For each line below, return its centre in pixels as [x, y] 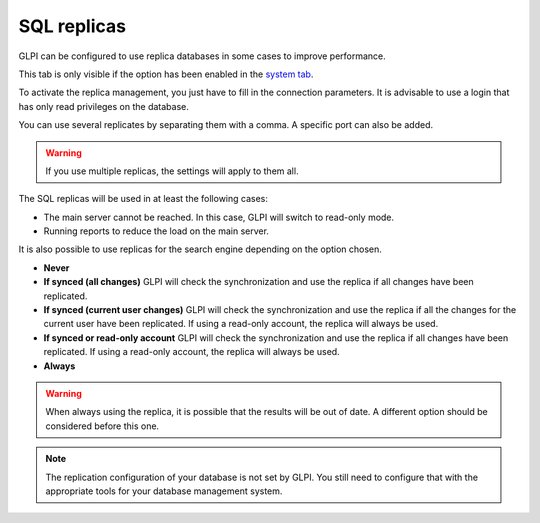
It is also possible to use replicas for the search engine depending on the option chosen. [200, 249]
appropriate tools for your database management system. [164, 491]
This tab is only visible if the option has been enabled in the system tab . [166, 74]
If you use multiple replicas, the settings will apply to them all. [172, 171]
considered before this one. [102, 426]
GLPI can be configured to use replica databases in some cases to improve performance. [202, 56]
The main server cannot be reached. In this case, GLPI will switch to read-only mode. [219, 217]
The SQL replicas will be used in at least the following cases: [143, 199]
